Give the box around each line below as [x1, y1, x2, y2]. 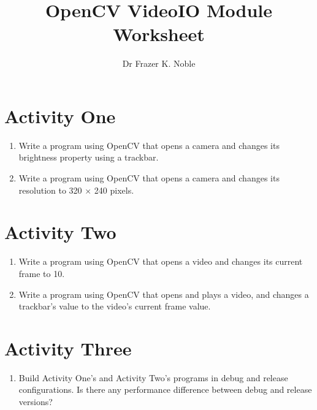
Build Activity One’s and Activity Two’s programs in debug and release [18, 371, 288, 384]
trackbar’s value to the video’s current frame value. [18, 300, 211, 313]
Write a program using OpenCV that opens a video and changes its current [18, 255, 303, 268]
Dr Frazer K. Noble [122, 57, 196, 70]
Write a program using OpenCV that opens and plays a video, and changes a [18, 287, 309, 300]
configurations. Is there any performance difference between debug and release [18, 383, 312, 396]
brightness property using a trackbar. [18, 151, 159, 164]
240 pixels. [94, 183, 134, 196]
